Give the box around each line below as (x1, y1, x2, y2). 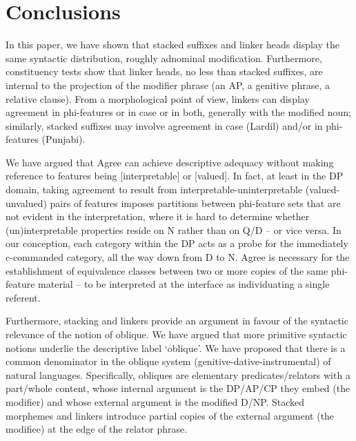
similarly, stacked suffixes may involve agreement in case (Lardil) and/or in (6, 118, 323, 133)
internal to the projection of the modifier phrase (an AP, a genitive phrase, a (6, 77, 330, 92)
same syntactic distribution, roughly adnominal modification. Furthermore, (6, 50, 322, 65)
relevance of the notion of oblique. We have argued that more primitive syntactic (6, 327, 347, 341)
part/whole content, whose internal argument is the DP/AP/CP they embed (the (6, 381, 350, 395)
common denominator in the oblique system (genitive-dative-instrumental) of (6, 354, 331, 369)
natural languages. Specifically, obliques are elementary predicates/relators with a (6, 367, 350, 382)
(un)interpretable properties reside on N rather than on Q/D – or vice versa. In (6, 222, 342, 237)
